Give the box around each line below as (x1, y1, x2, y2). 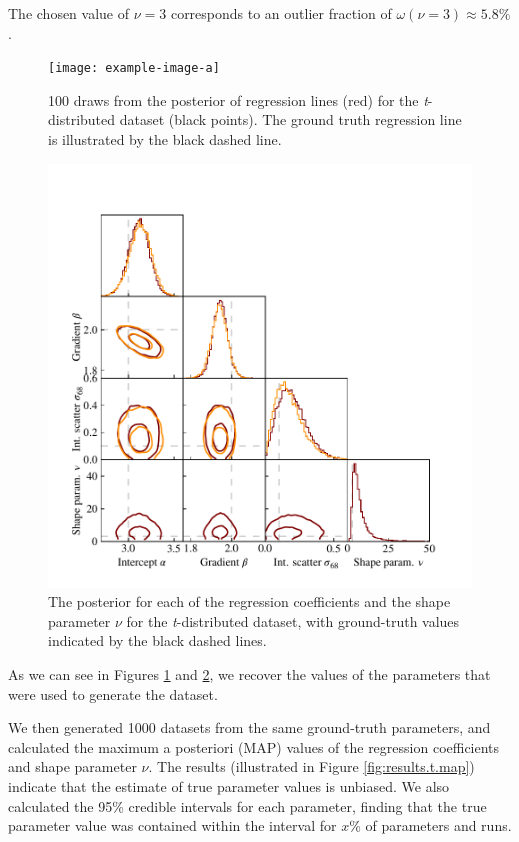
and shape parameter (8, 756, 137, 777)
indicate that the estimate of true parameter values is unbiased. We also (8, 775, 450, 796)
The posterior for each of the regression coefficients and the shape (48, 591, 451, 612)
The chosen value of (8, 3, 130, 23)
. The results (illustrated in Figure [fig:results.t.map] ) (148, 756, 475, 777)
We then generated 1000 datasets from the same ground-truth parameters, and (8, 717, 491, 738)
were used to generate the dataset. (8, 683, 218, 704)
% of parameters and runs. (349, 815, 512, 836)
